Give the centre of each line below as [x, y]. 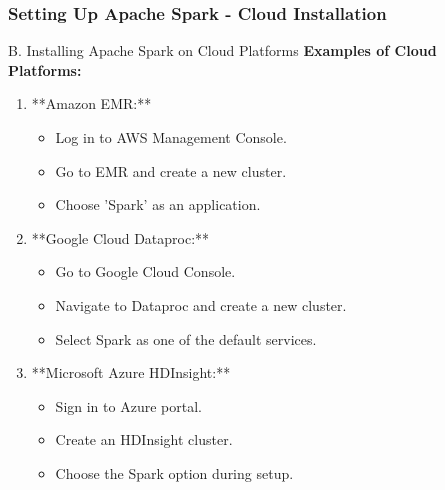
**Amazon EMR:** [91, 103]
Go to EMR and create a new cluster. [171, 170]
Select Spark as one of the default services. [186, 338]
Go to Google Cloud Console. [145, 271]
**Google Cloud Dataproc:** [120, 237]
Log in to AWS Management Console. [171, 137]
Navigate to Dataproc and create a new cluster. [201, 304]
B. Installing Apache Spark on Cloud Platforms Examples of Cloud [222, 50]
